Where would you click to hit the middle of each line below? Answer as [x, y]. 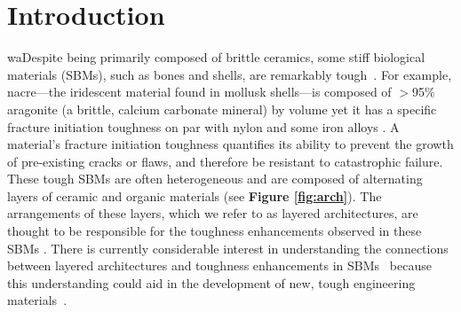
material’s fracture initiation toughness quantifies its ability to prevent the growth [230, 144]
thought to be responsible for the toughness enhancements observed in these [215, 231]
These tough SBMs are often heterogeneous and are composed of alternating [215, 179]
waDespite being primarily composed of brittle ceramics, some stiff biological [216, 57]
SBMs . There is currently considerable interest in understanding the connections [228, 248]
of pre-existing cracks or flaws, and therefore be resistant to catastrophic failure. [225, 161]
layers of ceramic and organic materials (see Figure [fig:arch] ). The [195, 195]
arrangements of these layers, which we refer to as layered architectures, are [213, 213]
